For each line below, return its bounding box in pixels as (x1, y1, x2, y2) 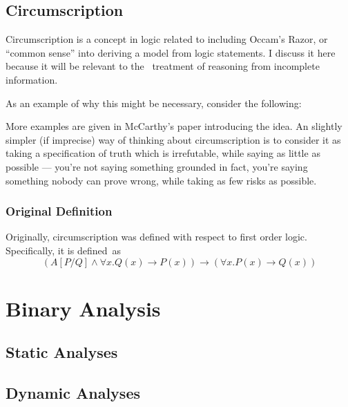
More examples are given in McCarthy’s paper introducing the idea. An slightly (6, 119, 342, 133)
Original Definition (6, 202, 113, 220)
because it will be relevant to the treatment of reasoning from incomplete (6, 59, 320, 73)
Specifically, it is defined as (6, 243, 122, 257)
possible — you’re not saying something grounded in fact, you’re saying (6, 159, 308, 173)
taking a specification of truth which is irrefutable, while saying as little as (6, 146, 320, 160)
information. (6, 72, 58, 86)
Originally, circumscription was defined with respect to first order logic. (6, 229, 307, 244)
